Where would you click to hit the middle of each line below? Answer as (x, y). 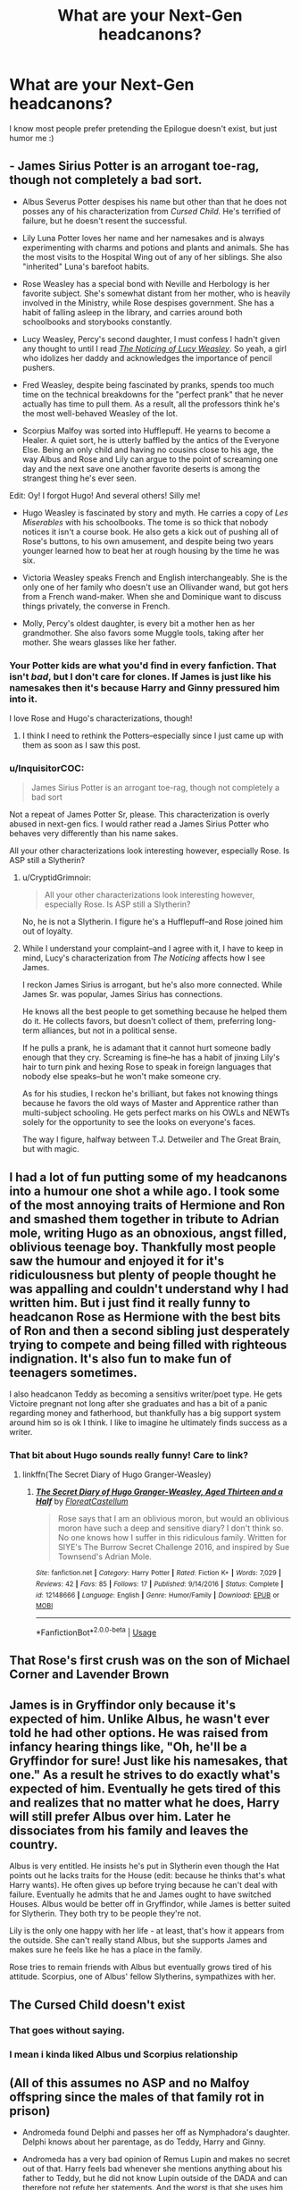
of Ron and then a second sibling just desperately (150, 1331)
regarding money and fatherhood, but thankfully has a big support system (145, 1414)
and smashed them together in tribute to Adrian (144, 1219)
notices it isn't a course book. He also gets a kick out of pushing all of (150, 532)
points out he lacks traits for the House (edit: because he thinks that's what (147, 1875)
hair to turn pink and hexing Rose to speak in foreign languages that (147, 1067)
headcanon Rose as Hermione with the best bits (145, 1317)
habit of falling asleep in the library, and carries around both (132, 312)
